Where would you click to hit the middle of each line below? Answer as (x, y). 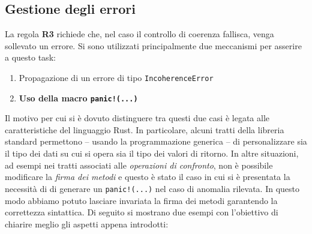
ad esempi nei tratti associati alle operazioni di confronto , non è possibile (139, 165)
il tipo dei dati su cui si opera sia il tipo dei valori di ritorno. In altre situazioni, (152, 153)
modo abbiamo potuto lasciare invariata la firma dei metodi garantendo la (141, 200)
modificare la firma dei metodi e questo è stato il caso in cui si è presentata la (148, 177)
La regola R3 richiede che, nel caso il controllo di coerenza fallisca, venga (139, 34)
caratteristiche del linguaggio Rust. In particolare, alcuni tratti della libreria (145, 129)
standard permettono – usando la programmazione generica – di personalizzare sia (156, 141)
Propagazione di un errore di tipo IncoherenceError (116, 77)
